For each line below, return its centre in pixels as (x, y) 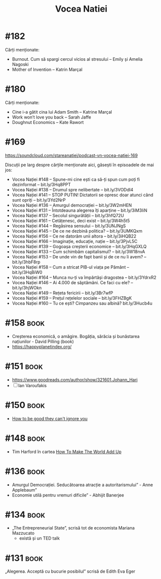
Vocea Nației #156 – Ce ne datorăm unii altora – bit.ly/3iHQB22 (74, 236)
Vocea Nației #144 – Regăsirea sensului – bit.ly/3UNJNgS (69, 226)
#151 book (24, 366)
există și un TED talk (39, 538)
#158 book (25, 323)
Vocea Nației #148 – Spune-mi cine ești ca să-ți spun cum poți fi (76, 179)
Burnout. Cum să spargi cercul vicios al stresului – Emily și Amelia (77, 59)
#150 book (25, 405)
